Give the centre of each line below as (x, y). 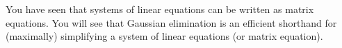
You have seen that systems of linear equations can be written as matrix (160, 9)
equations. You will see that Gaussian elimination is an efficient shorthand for (171, 22)
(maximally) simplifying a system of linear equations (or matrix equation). (164, 36)
